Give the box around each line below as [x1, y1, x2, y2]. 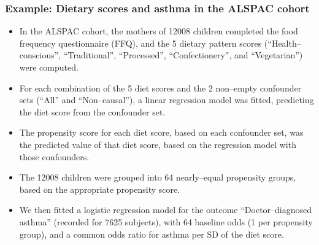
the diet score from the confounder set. [19, 105, 166, 118]
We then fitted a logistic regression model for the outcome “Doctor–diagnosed [19, 203, 312, 216]
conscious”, [19, 49, 61, 61]
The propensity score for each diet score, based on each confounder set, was [19, 126, 304, 139]
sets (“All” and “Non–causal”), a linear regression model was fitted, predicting [19, 93, 314, 106]
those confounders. [19, 150, 90, 163]
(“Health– [264, 36, 301, 49]
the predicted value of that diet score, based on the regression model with [19, 138, 296, 150]
